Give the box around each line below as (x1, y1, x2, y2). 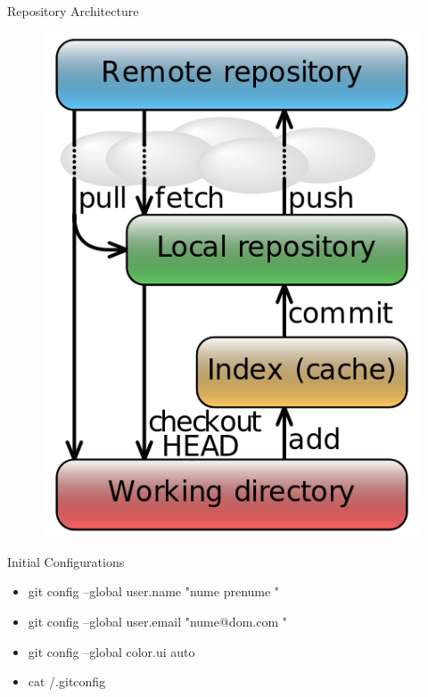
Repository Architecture (7, 2, 139, 20)
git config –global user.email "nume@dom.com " (28, 612, 287, 631)
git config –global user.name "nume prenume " (28, 582, 280, 601)
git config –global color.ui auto (28, 642, 195, 660)
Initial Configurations (7, 552, 125, 570)
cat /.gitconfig (28, 672, 106, 691)
